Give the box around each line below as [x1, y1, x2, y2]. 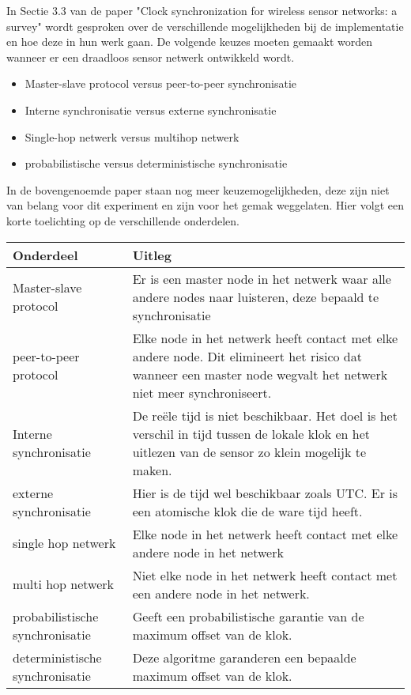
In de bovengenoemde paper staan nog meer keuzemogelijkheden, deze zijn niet [6, 181, 390, 198]
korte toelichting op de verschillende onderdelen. [6, 212, 239, 229]
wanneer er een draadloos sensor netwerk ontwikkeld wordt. [6, 48, 295, 65]
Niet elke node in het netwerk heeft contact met [132, 565, 398, 584]
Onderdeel [13, 245, 78, 264]
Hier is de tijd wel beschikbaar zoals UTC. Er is [132, 483, 398, 502]
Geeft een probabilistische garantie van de [132, 606, 364, 625]
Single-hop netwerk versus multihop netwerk [25, 128, 239, 145]
